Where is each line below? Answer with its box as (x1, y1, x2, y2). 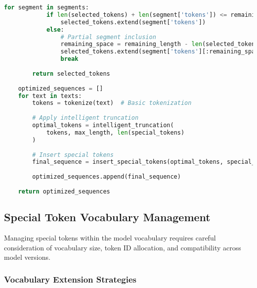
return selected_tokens (32, 70, 110, 77)
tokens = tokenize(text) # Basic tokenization (32, 99, 192, 107)
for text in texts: (18, 92, 82, 99)
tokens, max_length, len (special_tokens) (46, 129, 185, 136)
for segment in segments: (4, 4, 89, 11)
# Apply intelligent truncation (32, 114, 139, 122)
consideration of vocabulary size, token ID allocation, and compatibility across (4, 242, 241, 252)
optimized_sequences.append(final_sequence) (32, 173, 181, 181)
